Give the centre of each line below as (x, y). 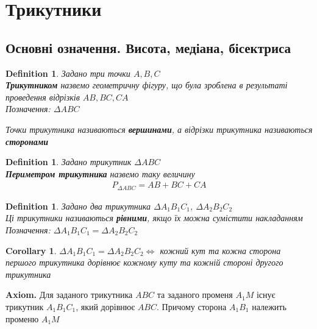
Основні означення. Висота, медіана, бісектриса (148, 47)
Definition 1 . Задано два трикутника (78, 206)
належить (269, 306)
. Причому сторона (192, 306)
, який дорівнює (105, 306)
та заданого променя (195, 295)
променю (22, 318)
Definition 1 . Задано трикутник (69, 162)
